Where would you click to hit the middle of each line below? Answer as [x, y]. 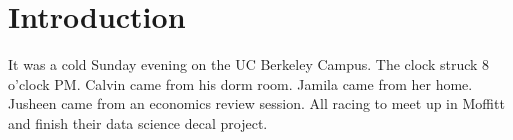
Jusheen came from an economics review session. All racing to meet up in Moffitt [256, 103]
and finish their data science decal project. [138, 122]
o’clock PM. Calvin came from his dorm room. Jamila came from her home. [240, 83]
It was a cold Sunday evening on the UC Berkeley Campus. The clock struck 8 [249, 64]
